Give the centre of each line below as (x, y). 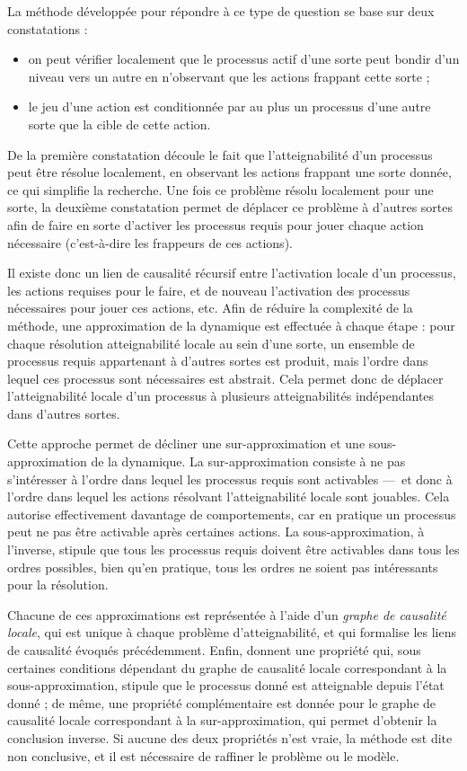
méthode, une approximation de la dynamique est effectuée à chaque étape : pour (231, 325)
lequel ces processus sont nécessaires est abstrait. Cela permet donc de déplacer (225, 378)
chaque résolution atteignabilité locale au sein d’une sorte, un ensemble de (211, 343)
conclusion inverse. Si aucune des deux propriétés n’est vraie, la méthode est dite (230, 737)
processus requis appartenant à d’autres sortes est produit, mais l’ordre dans (218, 361)
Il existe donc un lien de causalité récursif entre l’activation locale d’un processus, (232, 273)
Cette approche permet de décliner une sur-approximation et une (186, 443)
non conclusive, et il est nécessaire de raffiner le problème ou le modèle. (203, 755)
